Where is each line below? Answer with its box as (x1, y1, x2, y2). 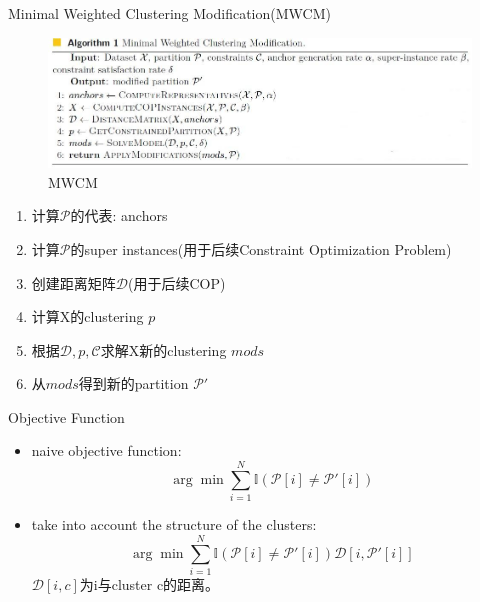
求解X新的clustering (100, 339, 227, 360)
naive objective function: (31, 440, 182, 461)
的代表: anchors (70, 205, 168, 226)
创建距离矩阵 (31, 272, 116, 293)
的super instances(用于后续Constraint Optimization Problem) (70, 238, 452, 259)
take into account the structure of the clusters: (31, 514, 317, 535)
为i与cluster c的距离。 (79, 573, 220, 594)
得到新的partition (78, 373, 189, 394)
